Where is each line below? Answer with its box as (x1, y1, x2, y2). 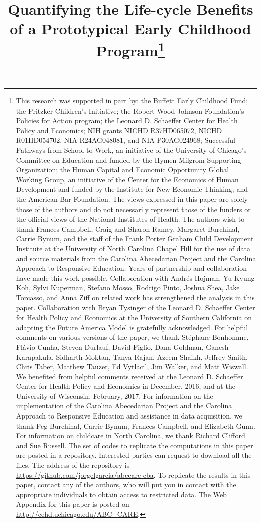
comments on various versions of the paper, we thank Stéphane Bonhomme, (16, 332, 249, 342)
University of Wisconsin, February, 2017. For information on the (16, 390, 213, 401)
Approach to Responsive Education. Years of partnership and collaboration (16, 263, 247, 273)
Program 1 (96, 38, 165, 60)
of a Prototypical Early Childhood (10, 18, 251, 39)
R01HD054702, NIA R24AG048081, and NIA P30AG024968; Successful (16, 135, 235, 145)
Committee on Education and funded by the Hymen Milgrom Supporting (16, 154, 241, 165)
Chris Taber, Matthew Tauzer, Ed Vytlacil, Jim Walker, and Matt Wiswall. (16, 361, 248, 372)
